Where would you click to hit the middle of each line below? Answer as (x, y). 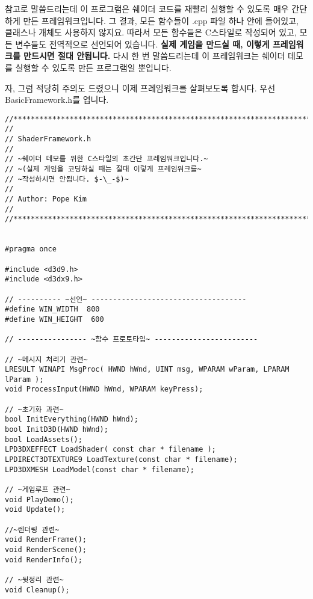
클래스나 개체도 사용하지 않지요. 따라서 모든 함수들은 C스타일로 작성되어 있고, (151, 32)
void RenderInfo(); (44, 560)
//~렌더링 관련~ (32, 530)
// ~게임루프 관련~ (38, 490)
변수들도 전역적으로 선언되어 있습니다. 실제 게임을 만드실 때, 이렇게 (142, 44)
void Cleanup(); (37, 590)
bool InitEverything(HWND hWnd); (72, 419)
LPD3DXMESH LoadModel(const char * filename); (100, 469)
